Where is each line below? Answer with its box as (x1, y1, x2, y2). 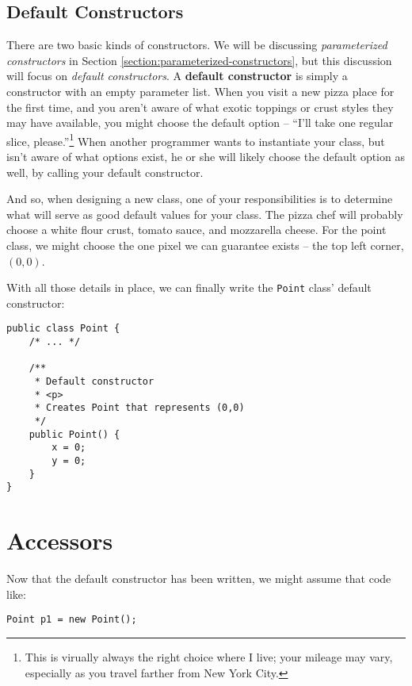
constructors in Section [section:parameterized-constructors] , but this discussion (6, 52, 392, 68)
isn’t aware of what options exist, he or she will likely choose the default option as (6, 148, 405, 165)
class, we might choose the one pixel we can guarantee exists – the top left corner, (6, 236, 404, 253)
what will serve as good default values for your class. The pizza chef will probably (6, 205, 403, 222)
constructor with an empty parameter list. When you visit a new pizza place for (6, 82, 395, 99)
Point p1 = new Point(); (6, 614, 137, 626)
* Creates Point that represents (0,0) (34, 402, 245, 414)
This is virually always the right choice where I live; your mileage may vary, (25, 648, 393, 665)
